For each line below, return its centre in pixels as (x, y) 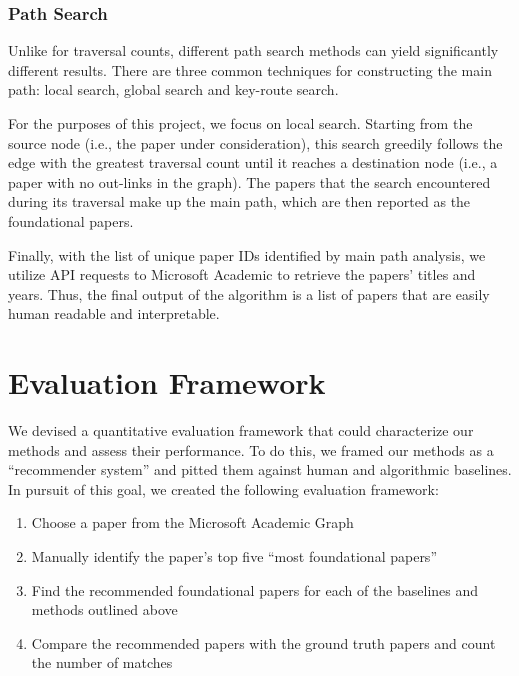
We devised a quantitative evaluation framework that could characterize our (241, 430)
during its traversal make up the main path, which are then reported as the (239, 201)
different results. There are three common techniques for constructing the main (250, 69)
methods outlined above (104, 609)
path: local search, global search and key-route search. (173, 89)
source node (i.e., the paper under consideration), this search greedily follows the (255, 142)
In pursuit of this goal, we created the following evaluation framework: (223, 488)
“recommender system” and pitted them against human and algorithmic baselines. (260, 469)
